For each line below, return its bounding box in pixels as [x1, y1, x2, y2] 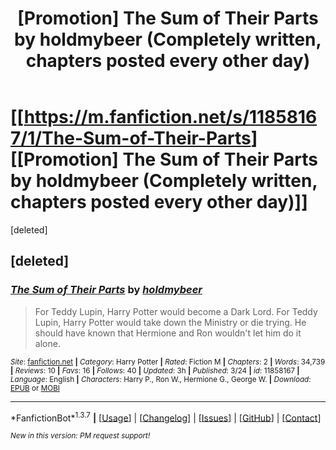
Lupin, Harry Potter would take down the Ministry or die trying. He [34, 316, 307, 328]
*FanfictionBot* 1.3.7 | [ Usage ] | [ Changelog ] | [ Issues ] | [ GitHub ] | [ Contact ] [10, 410, 322, 424]
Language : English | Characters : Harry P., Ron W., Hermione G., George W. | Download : [10, 374, 312, 384]
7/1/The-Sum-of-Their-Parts [10, 127, 252, 150]
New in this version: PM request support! [10, 431, 151, 441]
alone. [34, 337, 61, 349]
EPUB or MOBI [10, 383, 60, 393]
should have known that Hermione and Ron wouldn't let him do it [34, 327, 302, 339]
